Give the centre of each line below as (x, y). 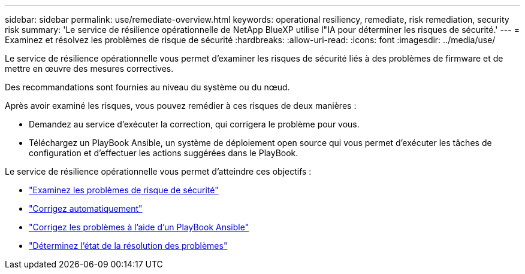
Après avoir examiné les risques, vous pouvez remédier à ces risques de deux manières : (181, 106)
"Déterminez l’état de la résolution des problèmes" (128, 246)
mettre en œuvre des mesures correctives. (89, 68)
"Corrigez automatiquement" (86, 208)
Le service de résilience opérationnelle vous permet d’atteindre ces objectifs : (158, 171)
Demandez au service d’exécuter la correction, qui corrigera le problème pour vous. (194, 124)
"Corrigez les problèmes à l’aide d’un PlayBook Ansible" (139, 227)
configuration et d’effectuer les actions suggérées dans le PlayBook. (164, 153)
